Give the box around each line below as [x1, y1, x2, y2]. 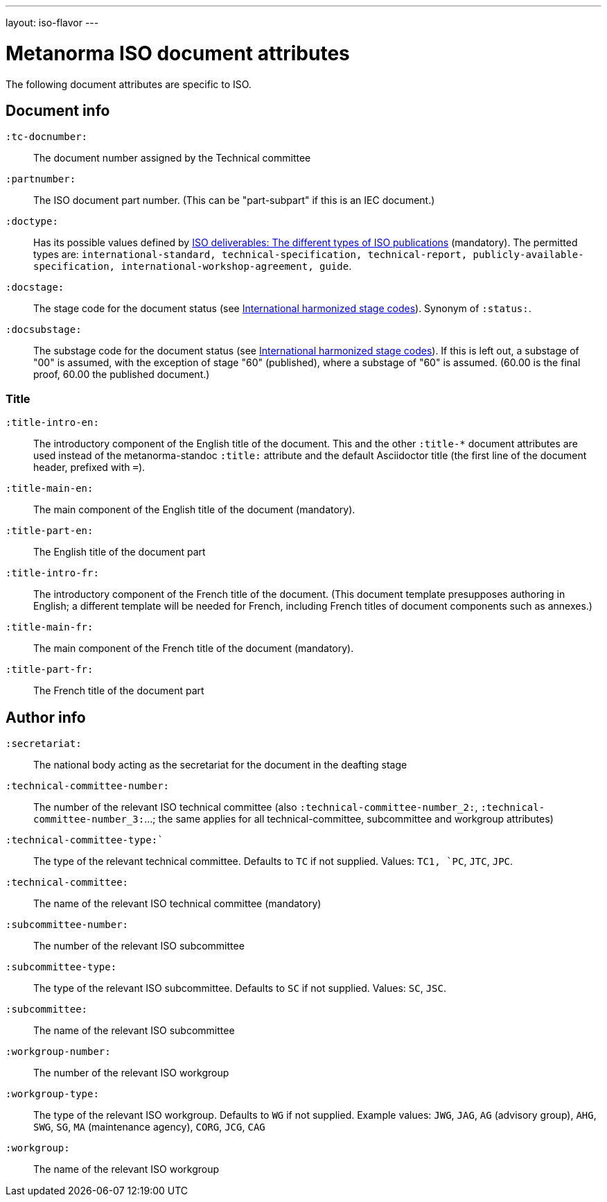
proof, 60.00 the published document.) [33, 368, 210, 381]
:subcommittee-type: [6, 961, 117, 972]
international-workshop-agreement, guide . [121, 260, 352, 273]
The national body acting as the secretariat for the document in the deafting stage [33, 758, 407, 771]
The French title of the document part [33, 685, 204, 697]
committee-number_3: [33, 813, 145, 825]
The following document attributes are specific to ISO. [6, 78, 252, 90]
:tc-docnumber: [6, 131, 88, 143]
